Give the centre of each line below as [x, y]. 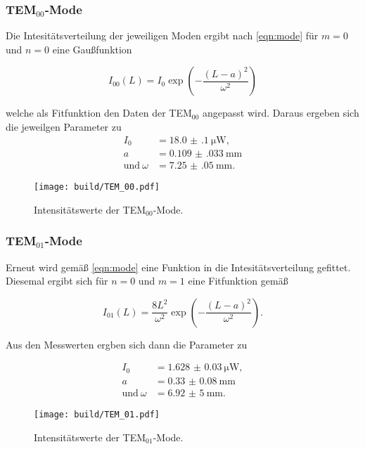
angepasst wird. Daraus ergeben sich [281, 113]
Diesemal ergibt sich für [57, 281]
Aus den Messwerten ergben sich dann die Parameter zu [127, 344]
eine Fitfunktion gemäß [238, 281]
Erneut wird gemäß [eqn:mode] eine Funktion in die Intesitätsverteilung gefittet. [178, 267]
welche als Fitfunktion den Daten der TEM [99, 113]
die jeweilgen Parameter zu [64, 126]
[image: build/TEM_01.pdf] [97, 414]
